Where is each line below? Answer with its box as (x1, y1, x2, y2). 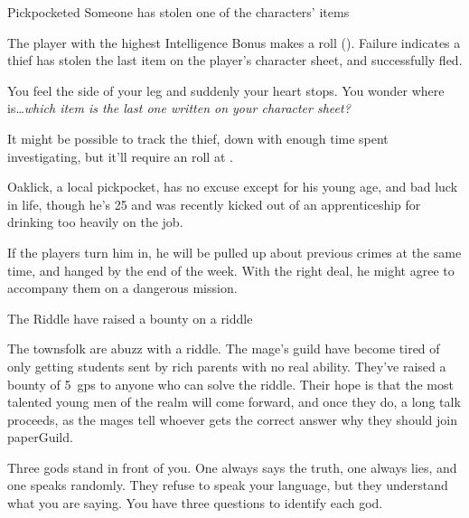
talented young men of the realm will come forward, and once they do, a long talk (7, 392, 461, 411)
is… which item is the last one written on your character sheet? (7, 99, 351, 118)
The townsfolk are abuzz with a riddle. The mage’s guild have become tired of (7, 339, 440, 358)
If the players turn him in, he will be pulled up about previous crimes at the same (7, 242, 462, 261)
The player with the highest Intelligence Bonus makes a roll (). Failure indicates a (7, 33, 461, 52)
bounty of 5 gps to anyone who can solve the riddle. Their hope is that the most (7, 374, 454, 393)
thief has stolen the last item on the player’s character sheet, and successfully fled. (7, 51, 463, 70)
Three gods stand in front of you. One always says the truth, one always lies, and (7, 457, 457, 476)
